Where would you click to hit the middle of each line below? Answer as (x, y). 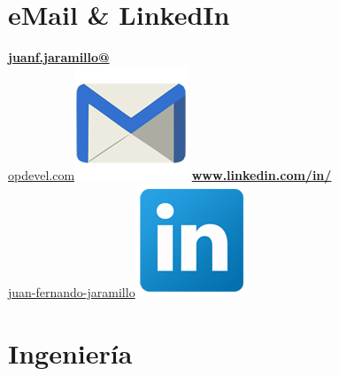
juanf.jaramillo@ (59, 57)
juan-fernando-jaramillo (72, 292)
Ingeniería (70, 353)
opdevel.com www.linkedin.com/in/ (170, 174)
